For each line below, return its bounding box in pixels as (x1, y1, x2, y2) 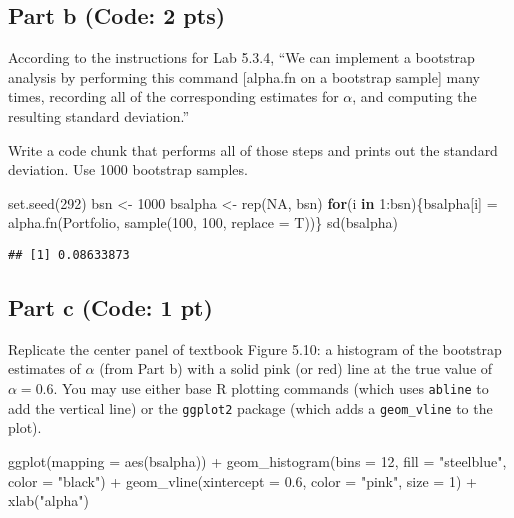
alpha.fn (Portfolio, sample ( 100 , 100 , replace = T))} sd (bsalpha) (8, 212, 398, 233)
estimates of (8, 358, 81, 379)
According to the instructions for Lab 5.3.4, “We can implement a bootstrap (8, 47, 475, 68)
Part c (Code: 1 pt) (8, 292, 213, 322)
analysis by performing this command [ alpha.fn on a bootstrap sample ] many (8, 66, 480, 87)
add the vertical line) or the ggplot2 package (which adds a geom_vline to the (8, 397, 493, 418)
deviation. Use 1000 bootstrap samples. (8, 159, 248, 180)
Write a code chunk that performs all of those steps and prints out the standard (8, 139, 498, 160)
